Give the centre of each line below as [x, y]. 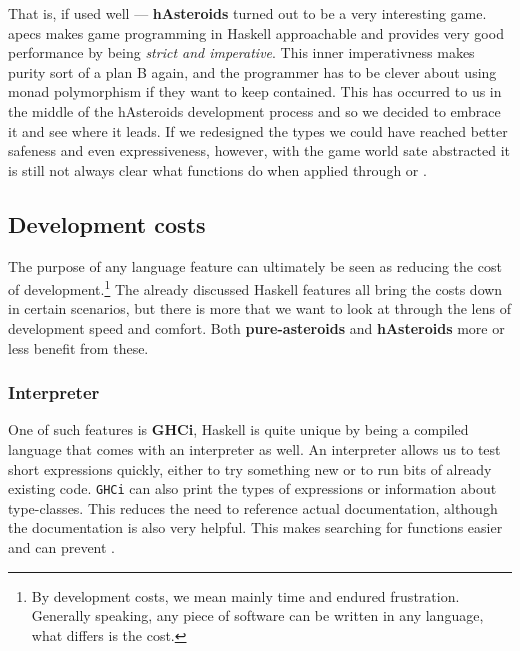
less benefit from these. [78, 347]
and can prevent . [61, 547]
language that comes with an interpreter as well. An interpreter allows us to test [254, 448]
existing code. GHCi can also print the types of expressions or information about [252, 488]
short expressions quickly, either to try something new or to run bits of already [250, 468]
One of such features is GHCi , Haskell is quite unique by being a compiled [238, 429]
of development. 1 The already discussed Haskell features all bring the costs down [255, 287]
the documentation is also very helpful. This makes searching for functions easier [255, 527]
